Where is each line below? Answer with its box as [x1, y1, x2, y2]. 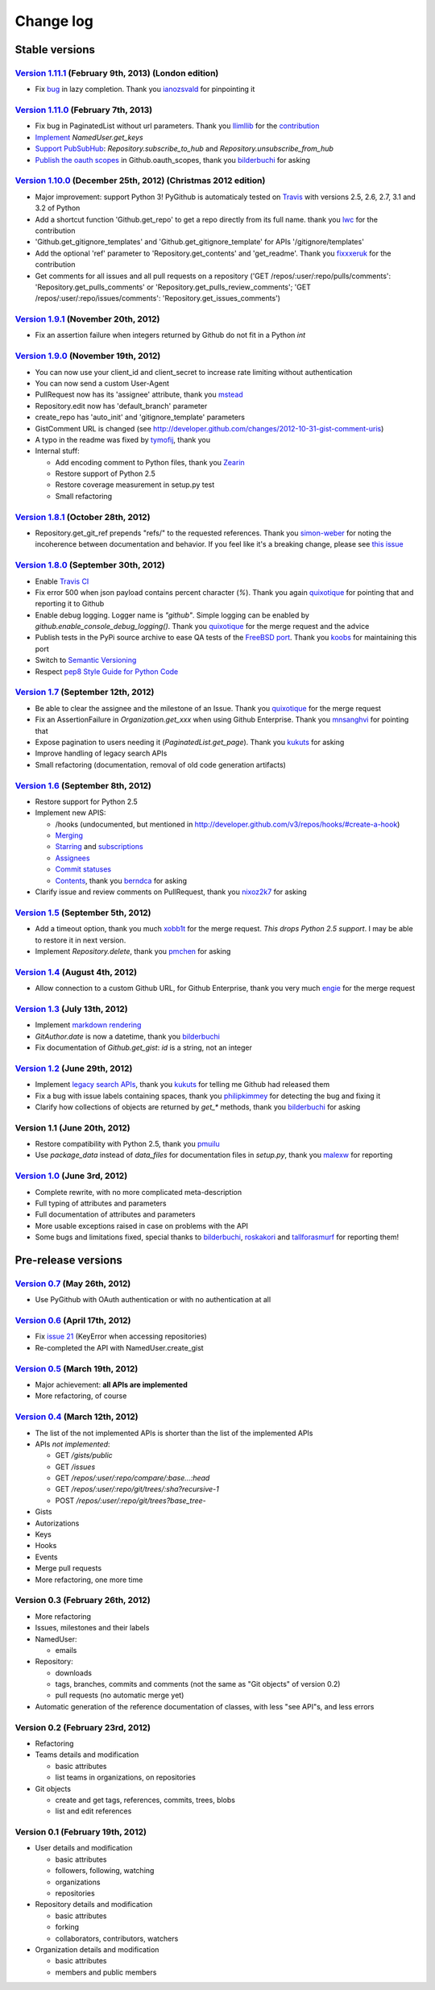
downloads [55, 1667, 93, 1677]
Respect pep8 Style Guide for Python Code [35, 666, 179, 677]
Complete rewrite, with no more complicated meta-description [35, 1187, 242, 1197]
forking [55, 1922, 80, 1932]
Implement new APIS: [35, 808, 106, 818]
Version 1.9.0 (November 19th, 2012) [14, 351, 161, 362]
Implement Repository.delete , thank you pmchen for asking [35, 946, 231, 955]
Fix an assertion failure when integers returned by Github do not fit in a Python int [35, 331, 306, 340]
